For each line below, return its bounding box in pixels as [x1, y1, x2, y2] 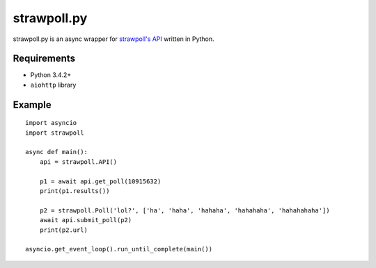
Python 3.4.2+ [30, 71, 72, 79]
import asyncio [25, 119, 77, 127]
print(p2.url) [39, 226, 88, 234]
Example [13, 99, 52, 110]
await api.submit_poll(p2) [39, 216, 132, 224]
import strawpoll [25, 128, 84, 137]
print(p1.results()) [39, 187, 110, 194]
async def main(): [25, 148, 88, 156]
